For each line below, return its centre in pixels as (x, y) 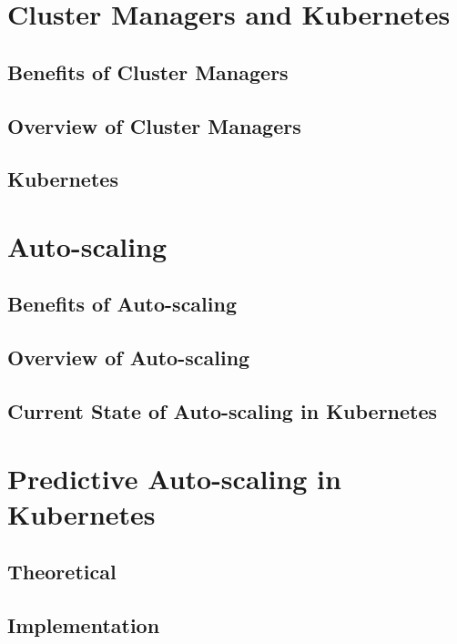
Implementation (84, 625)
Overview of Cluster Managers (154, 125)
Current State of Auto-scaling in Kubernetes (223, 411)
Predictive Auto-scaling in (174, 478)
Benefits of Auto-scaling (122, 304)
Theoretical (62, 572)
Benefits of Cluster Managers (148, 72)
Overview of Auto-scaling (129, 358)
